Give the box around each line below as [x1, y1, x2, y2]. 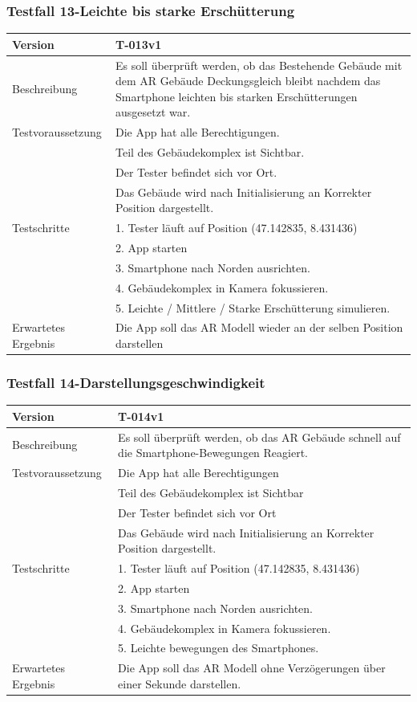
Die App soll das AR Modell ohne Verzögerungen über [118, 659, 386, 676]
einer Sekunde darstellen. [118, 675, 241, 692]
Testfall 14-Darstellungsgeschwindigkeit [6, 372, 265, 392]
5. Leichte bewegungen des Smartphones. [118, 639, 319, 656]
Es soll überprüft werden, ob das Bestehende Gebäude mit [115, 56, 403, 73]
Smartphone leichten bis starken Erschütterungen [115, 88, 358, 104]
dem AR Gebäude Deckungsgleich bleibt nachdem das [115, 72, 381, 89]
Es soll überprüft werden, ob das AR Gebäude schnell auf [118, 428, 401, 445]
